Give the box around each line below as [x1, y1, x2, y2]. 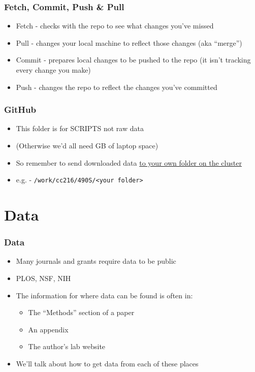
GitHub [4, 103, 36, 116]
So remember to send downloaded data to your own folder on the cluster [16, 157, 242, 168]
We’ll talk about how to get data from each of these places [16, 358, 199, 368]
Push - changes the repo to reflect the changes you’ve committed [16, 81, 217, 92]
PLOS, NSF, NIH [16, 273, 71, 284]
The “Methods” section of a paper [28, 307, 135, 318]
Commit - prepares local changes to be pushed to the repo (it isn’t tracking [16, 54, 251, 65]
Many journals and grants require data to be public [16, 256, 176, 266]
